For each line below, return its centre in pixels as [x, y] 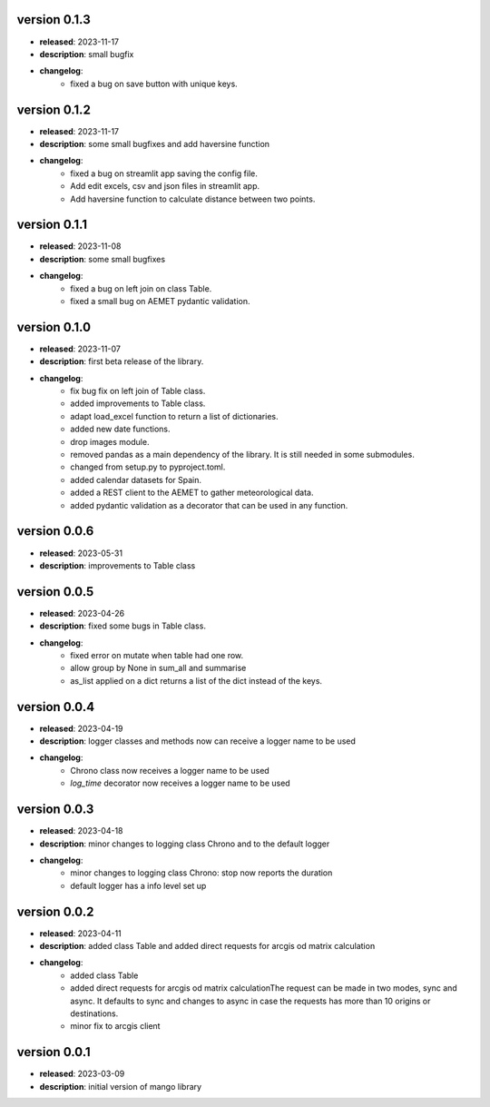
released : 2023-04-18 [81, 831]
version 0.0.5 [55, 592]
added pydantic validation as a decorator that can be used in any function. [209, 505]
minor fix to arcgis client [115, 1026]
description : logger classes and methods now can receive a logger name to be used [197, 741]
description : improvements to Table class [118, 565]
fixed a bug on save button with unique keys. [154, 84]
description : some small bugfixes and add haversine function [155, 143]
